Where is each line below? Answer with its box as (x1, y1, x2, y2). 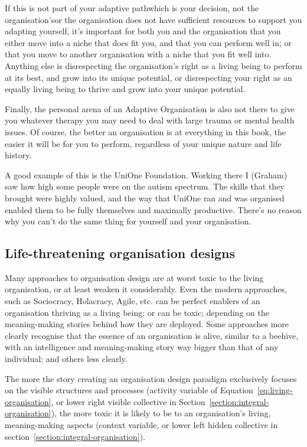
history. (5, 149, 32, 161)
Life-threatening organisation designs (5, 244, 235, 262)
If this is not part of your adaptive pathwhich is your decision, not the (5, 2, 259, 14)
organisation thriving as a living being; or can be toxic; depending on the (5, 306, 269, 318)
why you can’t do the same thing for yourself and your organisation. (5, 215, 252, 227)
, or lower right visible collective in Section (51, 395, 205, 407)
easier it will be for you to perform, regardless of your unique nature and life (5, 137, 282, 149)
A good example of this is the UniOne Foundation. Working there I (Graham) (5, 168, 288, 181)
